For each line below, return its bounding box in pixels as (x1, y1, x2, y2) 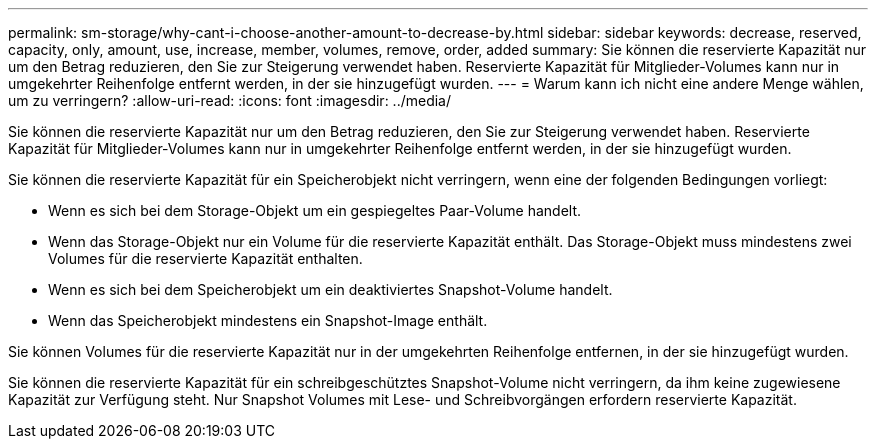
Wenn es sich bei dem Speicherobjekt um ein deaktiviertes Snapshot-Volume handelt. (48, 281, 613, 298)
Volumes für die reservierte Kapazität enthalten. (48, 250, 363, 267)
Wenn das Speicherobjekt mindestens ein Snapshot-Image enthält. (48, 312, 488, 329)
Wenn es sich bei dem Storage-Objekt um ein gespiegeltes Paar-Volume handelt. (48, 202, 581, 219)
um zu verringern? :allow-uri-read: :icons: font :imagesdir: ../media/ (8, 92, 452, 109)
